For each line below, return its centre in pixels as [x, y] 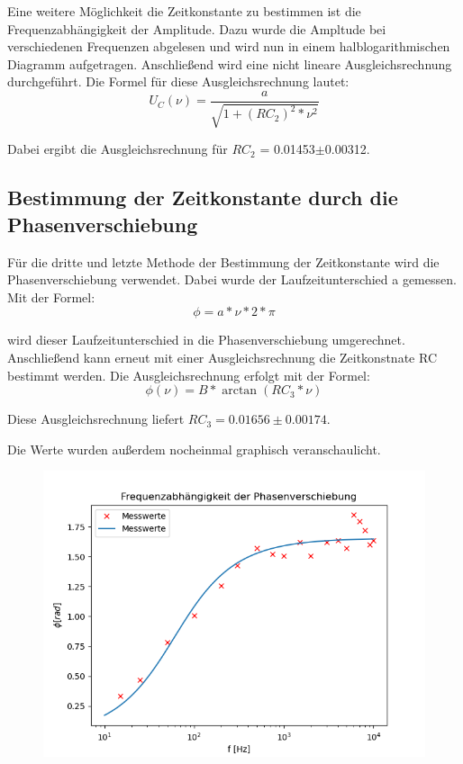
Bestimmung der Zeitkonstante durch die [203, 198]
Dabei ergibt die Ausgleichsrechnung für [118, 149]
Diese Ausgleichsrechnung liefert [96, 419]
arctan [240, 391]
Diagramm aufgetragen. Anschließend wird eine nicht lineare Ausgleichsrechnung [230, 63]
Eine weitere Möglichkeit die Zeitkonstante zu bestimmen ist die [184, 11]
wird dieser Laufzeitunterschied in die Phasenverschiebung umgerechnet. [206, 340]
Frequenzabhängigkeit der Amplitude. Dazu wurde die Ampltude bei [197, 28]
